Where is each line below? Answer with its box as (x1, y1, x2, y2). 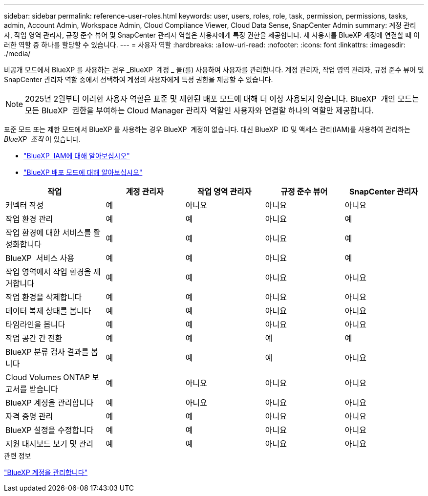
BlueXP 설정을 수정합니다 (5, 425, 94, 435)
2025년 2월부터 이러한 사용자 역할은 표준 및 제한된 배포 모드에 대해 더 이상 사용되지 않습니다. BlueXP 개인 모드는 (25, 94, 419, 104)
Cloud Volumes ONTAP (5, 372, 90, 382)
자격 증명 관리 (5, 411, 53, 421)
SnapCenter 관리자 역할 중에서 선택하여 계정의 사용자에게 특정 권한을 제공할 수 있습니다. (4, 75, 273, 84)
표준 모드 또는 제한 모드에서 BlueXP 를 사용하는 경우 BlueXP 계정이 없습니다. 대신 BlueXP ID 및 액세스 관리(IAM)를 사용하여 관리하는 (4, 125, 410, 133)
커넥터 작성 (5, 200, 44, 210)
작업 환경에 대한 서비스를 (5, 228, 91, 237)
